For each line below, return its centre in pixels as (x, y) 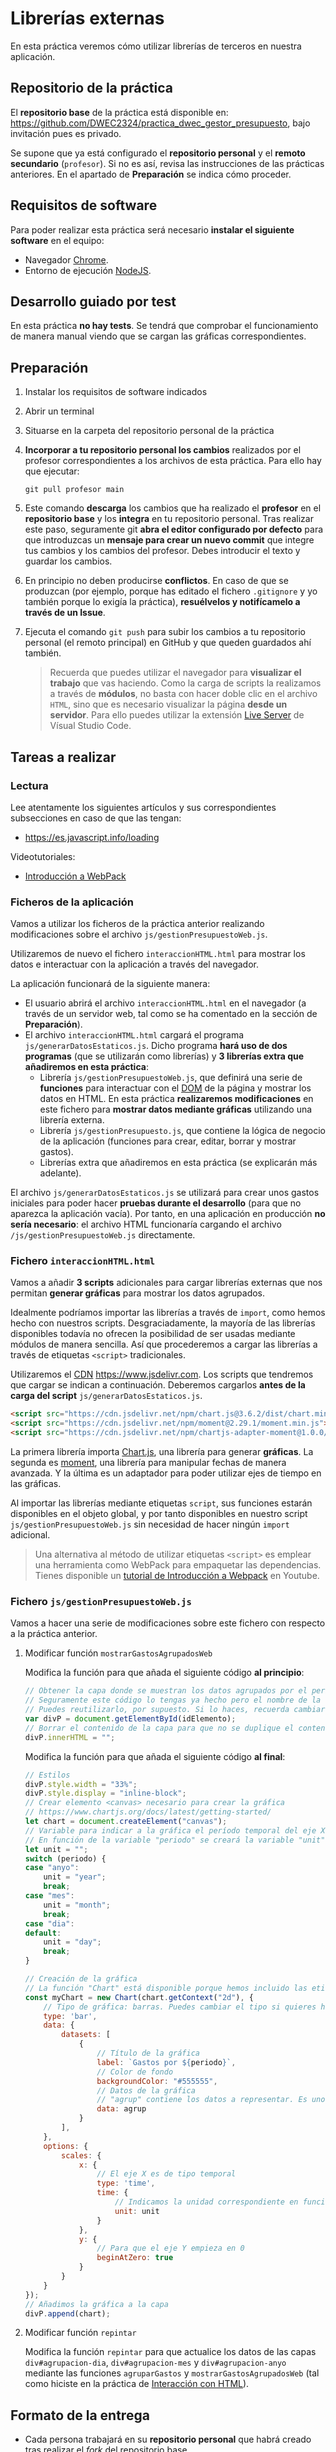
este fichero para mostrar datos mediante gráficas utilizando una (176, 1109)
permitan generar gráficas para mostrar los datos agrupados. (138, 1293)
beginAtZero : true (135, 2258)
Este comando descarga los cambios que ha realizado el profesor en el (173, 508)
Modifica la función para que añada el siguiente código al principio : (164, 1673)
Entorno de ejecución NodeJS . (88, 270)
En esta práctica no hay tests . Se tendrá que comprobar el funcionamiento (164, 326)
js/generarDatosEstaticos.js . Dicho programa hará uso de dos (156, 1046)
